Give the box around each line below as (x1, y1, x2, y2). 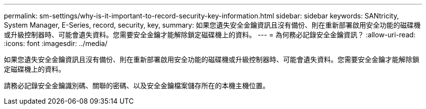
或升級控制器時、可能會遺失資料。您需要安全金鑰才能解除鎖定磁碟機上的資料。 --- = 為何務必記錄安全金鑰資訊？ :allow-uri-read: (4, 31, 416, 39)
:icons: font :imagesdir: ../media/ (4, 39, 107, 47)
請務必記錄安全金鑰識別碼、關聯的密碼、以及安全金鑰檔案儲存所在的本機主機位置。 (4, 81, 269, 90)
